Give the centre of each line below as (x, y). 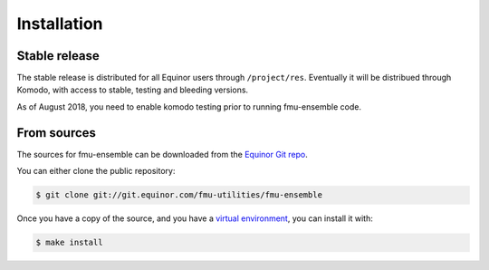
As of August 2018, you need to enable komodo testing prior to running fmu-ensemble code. (189, 106)
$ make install (69, 243)
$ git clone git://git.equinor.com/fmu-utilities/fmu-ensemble (179, 195)
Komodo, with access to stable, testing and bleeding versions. (133, 90)
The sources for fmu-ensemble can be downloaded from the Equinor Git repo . (162, 154)
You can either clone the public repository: (96, 171)
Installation (60, 24)
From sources (57, 133)
